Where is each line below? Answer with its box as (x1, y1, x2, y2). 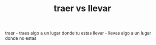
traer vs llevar (53, 3, 111, 14)
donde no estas (5, 35, 37, 41)
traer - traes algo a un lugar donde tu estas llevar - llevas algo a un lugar (5, 30, 151, 36)
